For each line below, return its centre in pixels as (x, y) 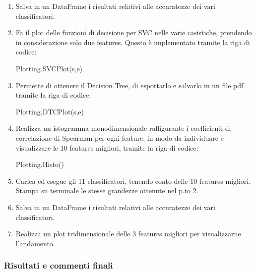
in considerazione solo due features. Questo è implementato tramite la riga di (133, 42)
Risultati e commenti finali (59, 265)
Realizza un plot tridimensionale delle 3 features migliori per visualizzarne (128, 234)
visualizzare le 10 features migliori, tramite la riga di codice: (107, 147)
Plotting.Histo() (40, 164)
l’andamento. (35, 243)
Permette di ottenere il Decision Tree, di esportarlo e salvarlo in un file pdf (129, 85)
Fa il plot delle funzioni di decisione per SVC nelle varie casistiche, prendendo (134, 32)
